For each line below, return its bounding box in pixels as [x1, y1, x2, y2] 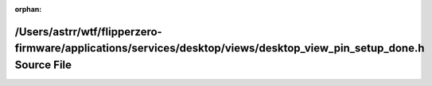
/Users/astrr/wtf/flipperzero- [14, 24, 162, 39]
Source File [14, 58, 72, 71]
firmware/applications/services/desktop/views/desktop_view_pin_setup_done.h [14, 42, 425, 55]
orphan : [14, 5, 42, 13]
